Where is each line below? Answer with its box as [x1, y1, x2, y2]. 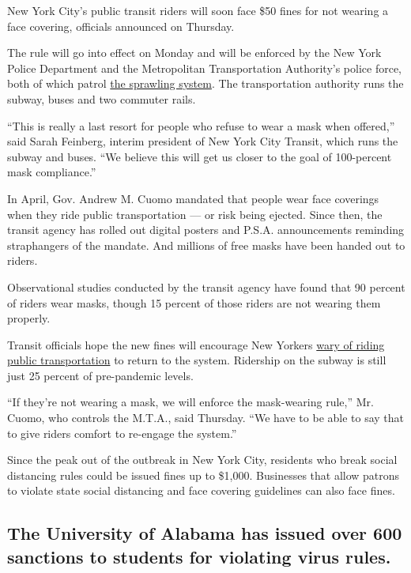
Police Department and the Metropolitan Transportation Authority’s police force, [7, 59, 402, 76]
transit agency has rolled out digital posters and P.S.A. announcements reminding [7, 221, 405, 238]
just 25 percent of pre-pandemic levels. [7, 367, 194, 383]
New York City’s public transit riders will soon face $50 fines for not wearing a [7, 2, 389, 18]
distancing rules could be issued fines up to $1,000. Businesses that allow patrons [7, 466, 400, 483]
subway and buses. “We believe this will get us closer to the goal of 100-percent [7, 148, 392, 164]
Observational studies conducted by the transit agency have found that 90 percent [7, 278, 405, 295]
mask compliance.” [7, 164, 96, 180]
